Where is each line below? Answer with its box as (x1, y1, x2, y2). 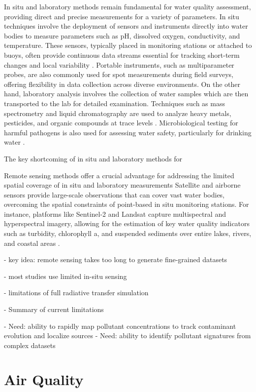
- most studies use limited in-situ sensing (4, 271, 127, 281)
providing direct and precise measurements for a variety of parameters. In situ (4, 11, 239, 21)
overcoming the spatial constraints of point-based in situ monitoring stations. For (4, 199, 249, 209)
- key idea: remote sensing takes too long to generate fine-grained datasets (4, 254, 227, 265)
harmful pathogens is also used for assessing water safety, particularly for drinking (4, 127, 252, 137)
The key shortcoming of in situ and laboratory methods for (4, 153, 183, 163)
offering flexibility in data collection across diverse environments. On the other (4, 78, 241, 89)
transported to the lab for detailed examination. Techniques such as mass (4, 98, 225, 108)
